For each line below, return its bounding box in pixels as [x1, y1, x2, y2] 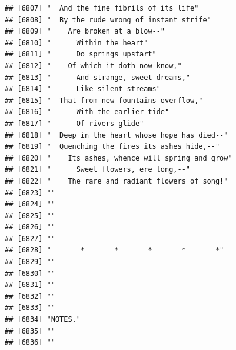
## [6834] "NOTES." [5, 315, 81, 324]
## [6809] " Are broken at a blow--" [5, 27, 165, 36]
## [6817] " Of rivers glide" [5, 119, 144, 128]
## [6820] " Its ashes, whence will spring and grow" [5, 154, 232, 162]
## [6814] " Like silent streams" [5, 85, 161, 94]
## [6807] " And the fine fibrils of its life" [5, 4, 199, 12]
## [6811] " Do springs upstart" [5, 50, 157, 59]
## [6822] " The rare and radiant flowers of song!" [5, 176, 228, 185]
